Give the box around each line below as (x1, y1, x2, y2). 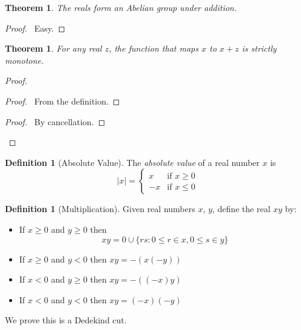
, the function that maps (109, 42, 198, 55)
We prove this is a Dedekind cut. (5, 314, 127, 326)
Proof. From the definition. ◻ (5, 94, 120, 107)
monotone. (5, 53, 44, 66)
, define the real (212, 202, 271, 215)
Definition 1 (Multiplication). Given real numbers (5, 202, 195, 215)
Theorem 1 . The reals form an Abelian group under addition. (5, 1, 237, 13)
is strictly (242, 42, 277, 55)
